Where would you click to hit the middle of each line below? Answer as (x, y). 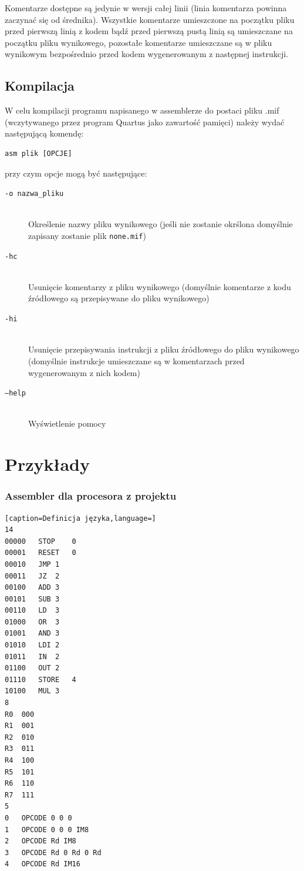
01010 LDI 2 (32, 645)
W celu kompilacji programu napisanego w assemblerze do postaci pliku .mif (142, 110)
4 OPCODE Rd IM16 (43, 864)
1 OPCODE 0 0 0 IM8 (47, 830)
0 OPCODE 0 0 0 (38, 818)
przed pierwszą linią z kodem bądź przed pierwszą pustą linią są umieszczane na (149, 31)
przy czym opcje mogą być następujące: (76, 173)
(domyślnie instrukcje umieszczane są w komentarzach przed (136, 360)
